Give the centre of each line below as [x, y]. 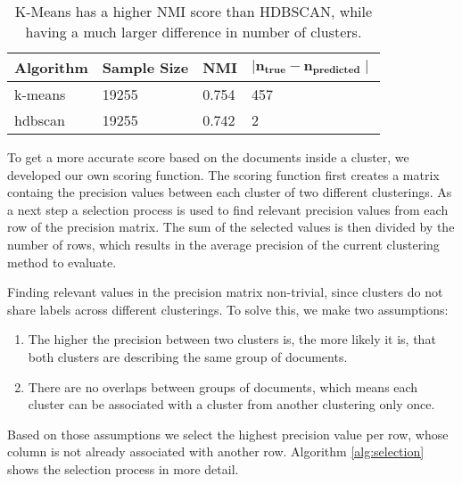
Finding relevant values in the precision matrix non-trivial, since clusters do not [225, 292]
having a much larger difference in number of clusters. [194, 32]
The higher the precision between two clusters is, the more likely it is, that [232, 339]
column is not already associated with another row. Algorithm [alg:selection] [216, 451]
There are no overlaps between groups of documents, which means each [223, 386]
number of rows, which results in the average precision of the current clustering [223, 244]
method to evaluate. [62, 262]
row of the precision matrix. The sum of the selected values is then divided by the [231, 227]
